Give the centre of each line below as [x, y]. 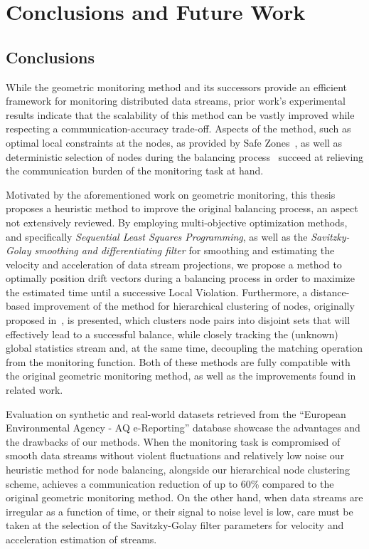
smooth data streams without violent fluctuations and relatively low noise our [175, 455]
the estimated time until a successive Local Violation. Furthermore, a [157, 292]
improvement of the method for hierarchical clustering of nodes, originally [194, 306]
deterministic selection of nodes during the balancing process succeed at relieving [185, 156]
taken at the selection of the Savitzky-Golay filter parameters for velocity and [175, 525]
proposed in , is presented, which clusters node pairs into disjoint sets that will [178, 320]
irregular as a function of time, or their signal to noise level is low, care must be [180, 511]
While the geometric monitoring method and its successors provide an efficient [177, 87]
